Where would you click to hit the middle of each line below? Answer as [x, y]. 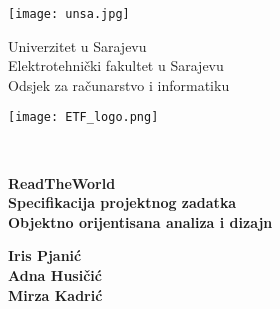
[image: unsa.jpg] [69, 14]
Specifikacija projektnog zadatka [122, 202]
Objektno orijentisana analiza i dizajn [140, 221]
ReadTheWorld [62, 182]
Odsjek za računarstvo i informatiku [119, 84]
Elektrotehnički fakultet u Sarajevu [116, 65]
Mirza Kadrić [55, 294]
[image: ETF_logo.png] [83, 117]
